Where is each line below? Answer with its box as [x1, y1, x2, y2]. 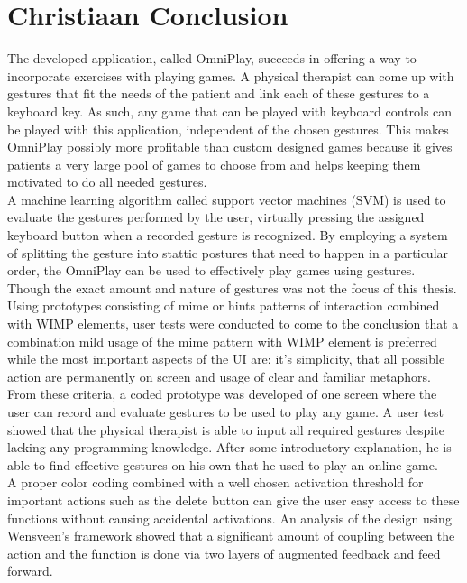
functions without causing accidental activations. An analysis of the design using [7, 508, 452, 527]
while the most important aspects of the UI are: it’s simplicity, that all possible [7, 349, 445, 368]
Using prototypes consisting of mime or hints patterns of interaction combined [7, 296, 440, 315]
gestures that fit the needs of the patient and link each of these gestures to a [7, 84, 430, 103]
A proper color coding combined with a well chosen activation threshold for [7, 473, 424, 492]
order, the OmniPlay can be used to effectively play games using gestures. [7, 261, 416, 280]
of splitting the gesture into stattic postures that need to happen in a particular [7, 243, 449, 262]
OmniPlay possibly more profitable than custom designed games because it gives [7, 137, 453, 156]
